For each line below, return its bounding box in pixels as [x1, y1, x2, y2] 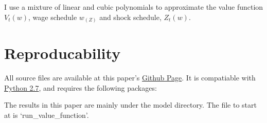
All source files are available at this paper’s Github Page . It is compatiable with [4, 72, 256, 83]
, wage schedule [28, 11, 77, 22]
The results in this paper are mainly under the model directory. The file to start [4, 99, 257, 110]
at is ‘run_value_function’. [4, 110, 89, 120]
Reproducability [4, 43, 121, 64]
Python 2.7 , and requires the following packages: [4, 82, 157, 93]
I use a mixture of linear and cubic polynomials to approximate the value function [4, 2, 263, 12]
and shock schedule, [99, 11, 162, 22]
